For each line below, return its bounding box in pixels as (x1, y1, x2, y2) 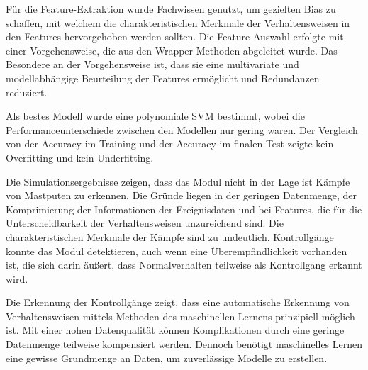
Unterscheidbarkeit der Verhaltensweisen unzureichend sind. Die (6, 215, 284, 230)
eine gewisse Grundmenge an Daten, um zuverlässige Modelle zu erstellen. (6, 350, 328, 365)
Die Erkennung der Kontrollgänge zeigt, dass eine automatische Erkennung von (6, 295, 350, 310)
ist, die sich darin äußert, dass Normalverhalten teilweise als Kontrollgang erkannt (6, 257, 362, 272)
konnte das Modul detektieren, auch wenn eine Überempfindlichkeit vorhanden (6, 243, 347, 258)
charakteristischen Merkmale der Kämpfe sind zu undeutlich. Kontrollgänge (6, 229, 334, 244)
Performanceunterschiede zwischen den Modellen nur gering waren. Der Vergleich (6, 122, 358, 137)
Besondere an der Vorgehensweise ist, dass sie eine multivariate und (6, 57, 299, 72)
